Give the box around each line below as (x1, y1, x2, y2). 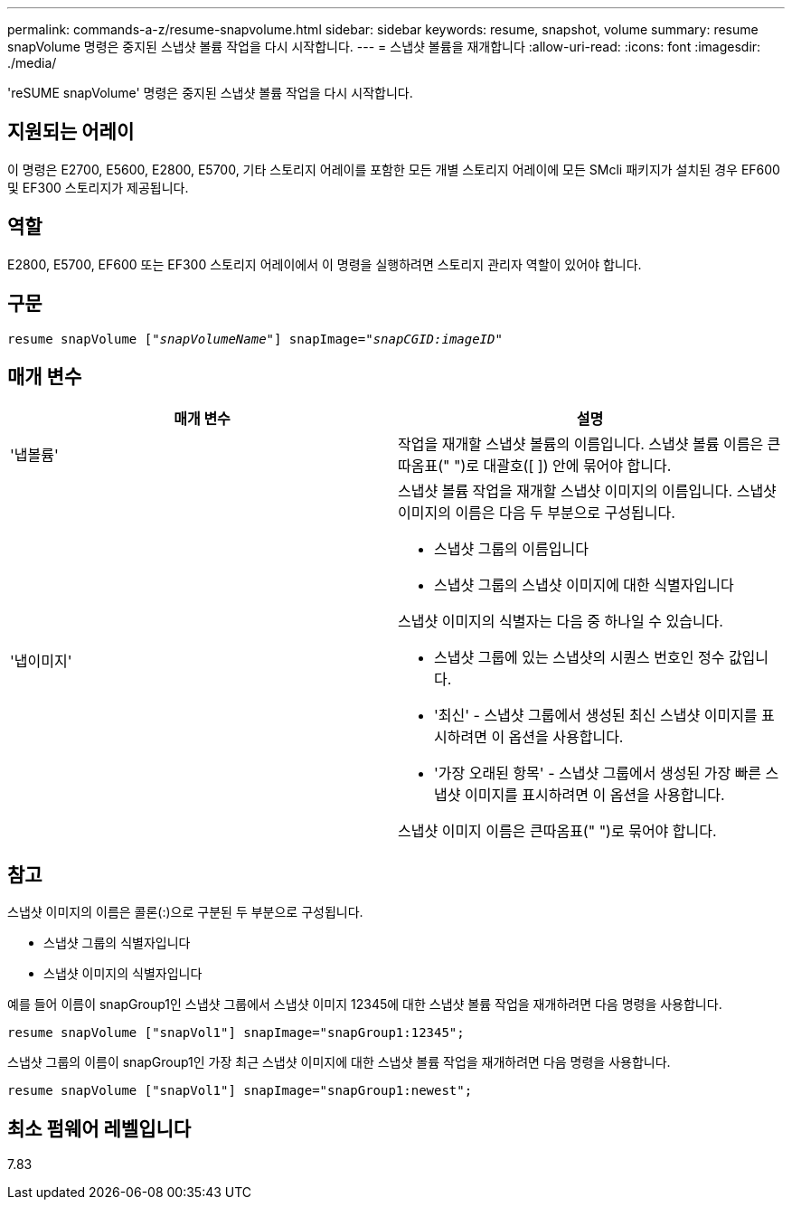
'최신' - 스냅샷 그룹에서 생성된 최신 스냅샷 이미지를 (434, 706, 758, 725)
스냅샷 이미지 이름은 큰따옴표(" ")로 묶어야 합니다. (398, 822, 717, 841)
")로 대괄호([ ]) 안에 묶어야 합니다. (453, 457, 672, 476)
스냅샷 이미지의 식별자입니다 (43, 966, 203, 982)
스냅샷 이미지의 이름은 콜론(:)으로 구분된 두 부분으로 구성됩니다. (7, 904, 363, 920)
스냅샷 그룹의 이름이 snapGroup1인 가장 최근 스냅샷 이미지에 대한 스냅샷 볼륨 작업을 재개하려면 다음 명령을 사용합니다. (7, 1054, 671, 1070)
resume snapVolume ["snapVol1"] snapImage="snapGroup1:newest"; (7, 1083, 473, 1099)
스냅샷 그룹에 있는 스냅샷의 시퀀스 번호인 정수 (434, 648, 725, 667)
